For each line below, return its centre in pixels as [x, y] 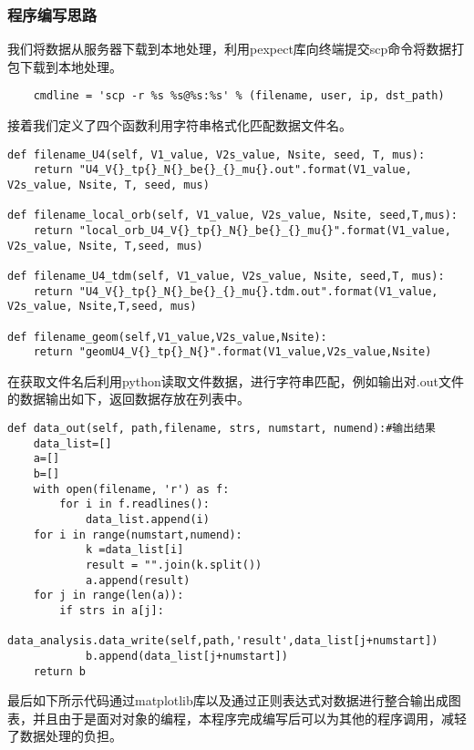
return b [59, 671]
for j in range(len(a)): [108, 596]
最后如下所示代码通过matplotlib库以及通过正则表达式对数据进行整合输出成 [228, 700]
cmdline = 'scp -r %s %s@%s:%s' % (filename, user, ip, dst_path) [239, 96]
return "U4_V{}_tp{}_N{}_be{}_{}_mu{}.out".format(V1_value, [222, 170]
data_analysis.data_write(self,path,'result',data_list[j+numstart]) [223, 641]
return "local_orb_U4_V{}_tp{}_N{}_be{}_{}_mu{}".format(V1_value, [242, 230]
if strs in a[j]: [112, 610]
